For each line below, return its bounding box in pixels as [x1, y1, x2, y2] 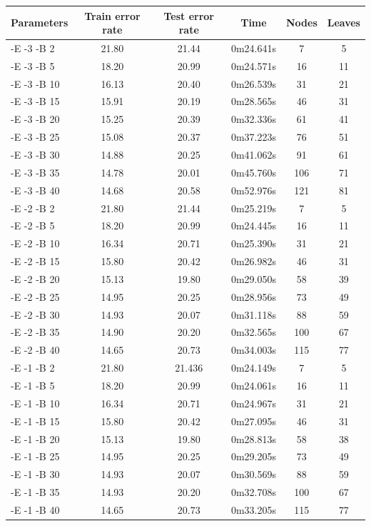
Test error [163, 8, 214, 23]
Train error [84, 8, 141, 23]
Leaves [327, 15, 360, 30]
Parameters [11, 15, 68, 30]
